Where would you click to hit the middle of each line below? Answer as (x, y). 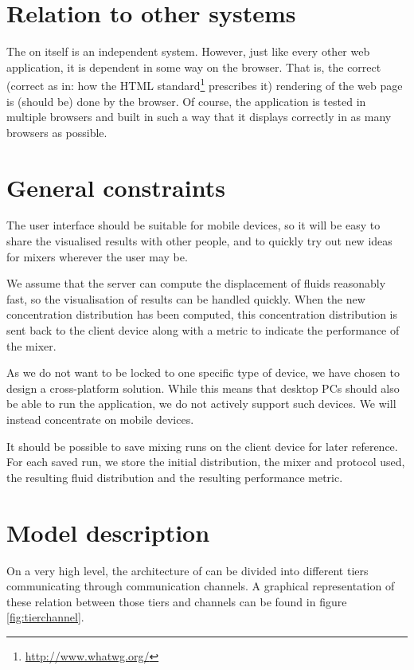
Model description (108, 532)
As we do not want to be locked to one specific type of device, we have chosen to (203, 372)
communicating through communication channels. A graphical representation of (201, 586)
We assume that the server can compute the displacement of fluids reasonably (196, 283)
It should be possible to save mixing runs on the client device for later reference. (202, 446)
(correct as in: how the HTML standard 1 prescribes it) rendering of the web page (205, 84)
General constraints (116, 187)
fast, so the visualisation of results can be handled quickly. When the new (186, 298)
